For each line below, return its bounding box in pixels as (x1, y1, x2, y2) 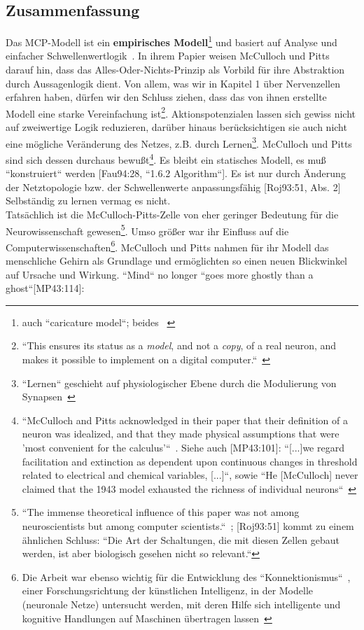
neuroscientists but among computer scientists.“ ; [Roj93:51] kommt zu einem (22, 518, 354, 533)
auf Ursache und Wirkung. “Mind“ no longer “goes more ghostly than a (6, 267, 314, 281)
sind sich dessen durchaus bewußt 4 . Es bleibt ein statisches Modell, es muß (6, 150, 326, 167)
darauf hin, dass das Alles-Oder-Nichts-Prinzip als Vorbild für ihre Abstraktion (6, 62, 345, 77)
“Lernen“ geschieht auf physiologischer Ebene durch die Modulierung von (22, 375, 337, 390)
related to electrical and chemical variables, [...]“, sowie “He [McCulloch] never (22, 468, 358, 482)
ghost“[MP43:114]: (6, 281, 85, 295)
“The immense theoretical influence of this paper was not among (22, 505, 300, 519)
